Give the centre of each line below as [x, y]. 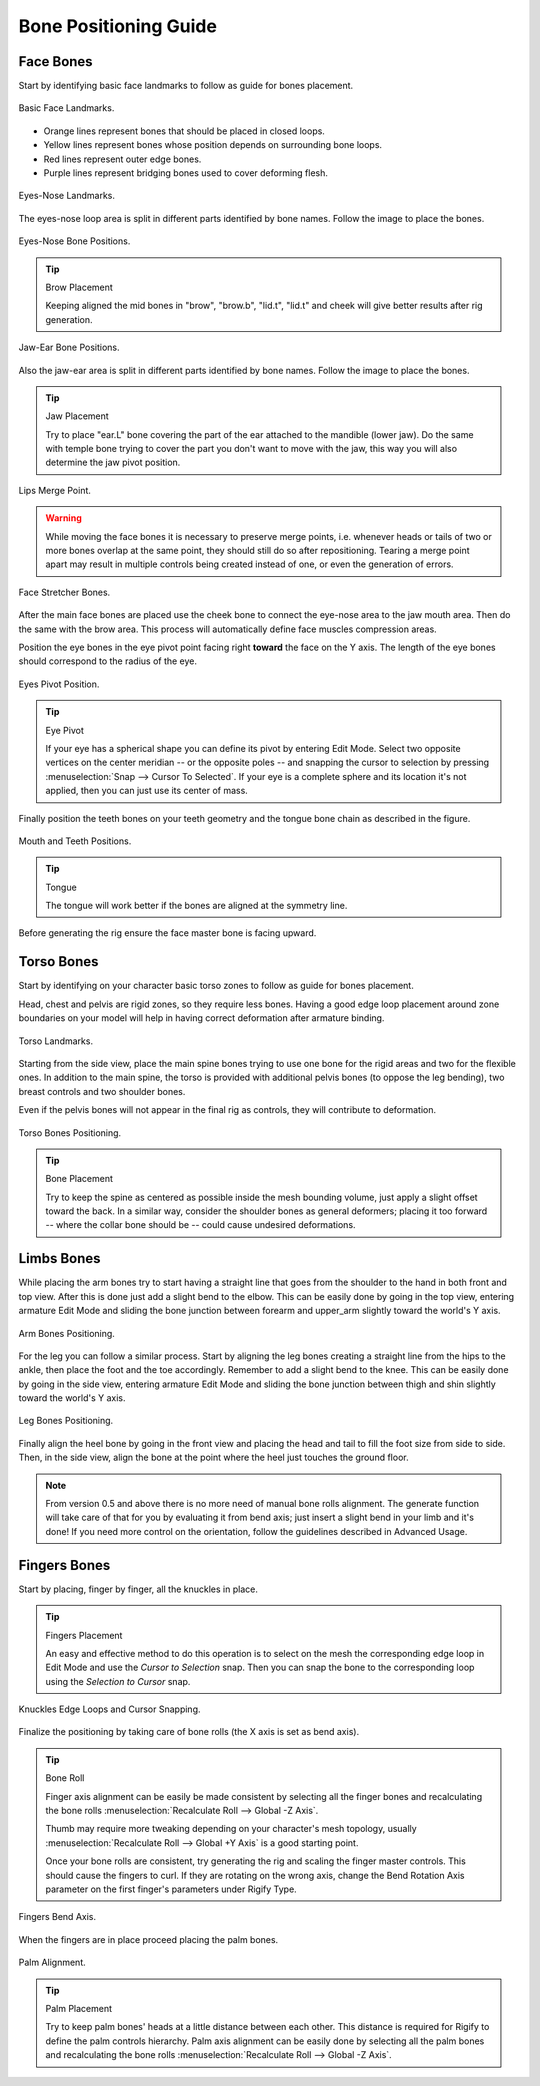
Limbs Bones [59, 1258]
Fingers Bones [64, 1565]
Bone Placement [79, 1179]
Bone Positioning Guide [117, 26]
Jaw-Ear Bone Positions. [69, 347]
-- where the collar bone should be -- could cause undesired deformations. [200, 1225]
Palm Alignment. [52, 1962]
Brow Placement [79, 287]
